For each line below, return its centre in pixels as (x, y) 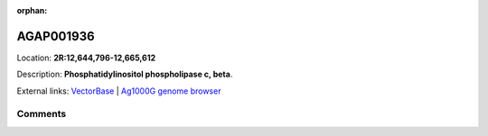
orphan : (32, 10)
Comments (42, 114)
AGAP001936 (56, 36)
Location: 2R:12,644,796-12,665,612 (86, 58)
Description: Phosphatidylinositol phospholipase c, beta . (125, 74)
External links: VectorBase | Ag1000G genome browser (119, 91)
